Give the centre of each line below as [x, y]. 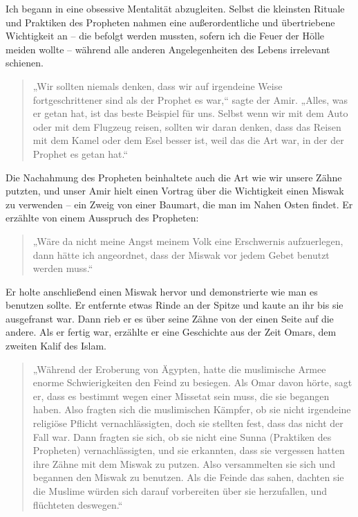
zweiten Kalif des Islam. [56, 346]
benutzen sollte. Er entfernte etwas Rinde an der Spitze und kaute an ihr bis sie [175, 305]
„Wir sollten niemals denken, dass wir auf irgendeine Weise [158, 85]
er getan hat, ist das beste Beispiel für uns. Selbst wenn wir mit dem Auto [190, 113]
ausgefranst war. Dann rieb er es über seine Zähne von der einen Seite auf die [170, 318]
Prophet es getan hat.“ [80, 153]
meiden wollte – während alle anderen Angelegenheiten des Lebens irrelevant [168, 49]
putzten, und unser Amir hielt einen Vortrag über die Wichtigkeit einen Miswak [175, 191]
